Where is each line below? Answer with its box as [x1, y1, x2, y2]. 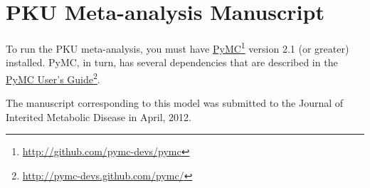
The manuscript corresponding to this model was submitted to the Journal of [6, 95, 344, 110]
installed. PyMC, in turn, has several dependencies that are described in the [6, 55, 338, 70]
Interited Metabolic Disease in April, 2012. [6, 109, 191, 124]
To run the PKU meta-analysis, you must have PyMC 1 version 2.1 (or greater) [6, 39, 349, 56]
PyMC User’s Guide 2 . [6, 69, 100, 86]
